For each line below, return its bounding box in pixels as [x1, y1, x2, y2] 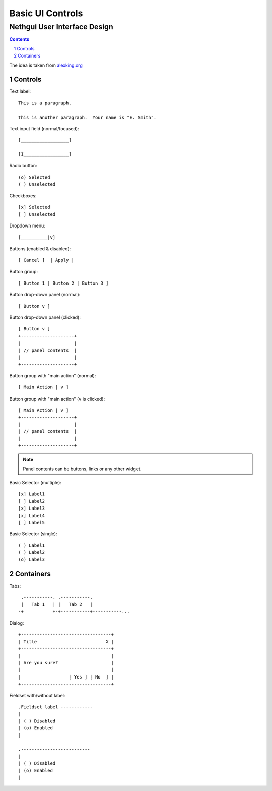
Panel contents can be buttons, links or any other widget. [23, 466, 142, 472]
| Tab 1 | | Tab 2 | [21, 602, 93, 607]
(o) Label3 [18, 556, 45, 562]
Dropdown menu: [9, 222, 45, 229]
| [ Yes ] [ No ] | [18, 674, 114, 680]
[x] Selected [18, 204, 50, 210]
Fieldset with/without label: [9, 692, 65, 698]
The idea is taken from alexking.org [9, 62, 83, 68]
